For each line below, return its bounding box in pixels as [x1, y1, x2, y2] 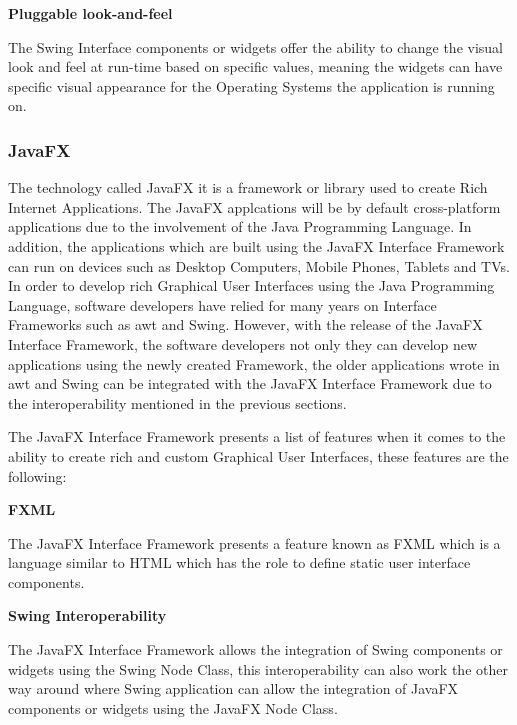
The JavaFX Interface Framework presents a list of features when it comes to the [8, 426, 506, 447]
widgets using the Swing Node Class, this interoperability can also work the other [8, 658, 508, 679]
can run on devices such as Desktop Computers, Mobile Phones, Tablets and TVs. [8, 255, 510, 276]
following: [8, 465, 67, 486]
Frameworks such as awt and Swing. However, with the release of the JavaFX [8, 314, 483, 335]
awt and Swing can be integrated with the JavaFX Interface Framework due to [8, 373, 492, 394]
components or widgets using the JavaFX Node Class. [8, 697, 338, 718]
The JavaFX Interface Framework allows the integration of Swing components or [8, 639, 503, 660]
